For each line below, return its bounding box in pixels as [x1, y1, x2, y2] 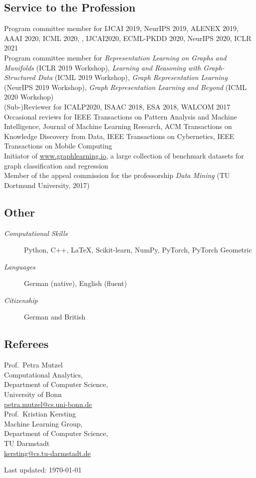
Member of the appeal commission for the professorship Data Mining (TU [4, 170, 230, 180]
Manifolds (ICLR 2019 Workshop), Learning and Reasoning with [4, 62, 201, 72]
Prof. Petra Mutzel [4, 359, 63, 370]
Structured [4, 72, 35, 82]
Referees [4, 336, 49, 351]
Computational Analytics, [4, 369, 83, 379]
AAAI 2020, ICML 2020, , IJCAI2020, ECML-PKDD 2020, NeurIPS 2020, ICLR [4, 32, 252, 43]
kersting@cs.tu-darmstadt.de [4, 447, 91, 458]
